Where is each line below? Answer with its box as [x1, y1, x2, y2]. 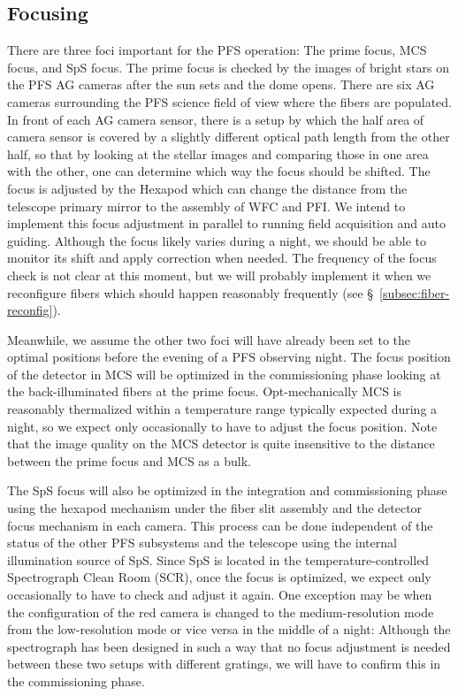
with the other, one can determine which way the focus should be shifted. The [7, 162, 431, 180]
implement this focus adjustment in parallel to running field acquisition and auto [7, 214, 446, 233]
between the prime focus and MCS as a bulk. [7, 451, 251, 470]
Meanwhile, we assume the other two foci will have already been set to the [7, 330, 411, 348]
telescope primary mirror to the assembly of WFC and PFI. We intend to [7, 196, 406, 215]
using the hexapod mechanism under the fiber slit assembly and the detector [7, 499, 423, 517]
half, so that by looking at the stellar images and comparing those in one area [7, 144, 429, 163]
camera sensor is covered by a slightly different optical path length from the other [7, 127, 450, 146]
